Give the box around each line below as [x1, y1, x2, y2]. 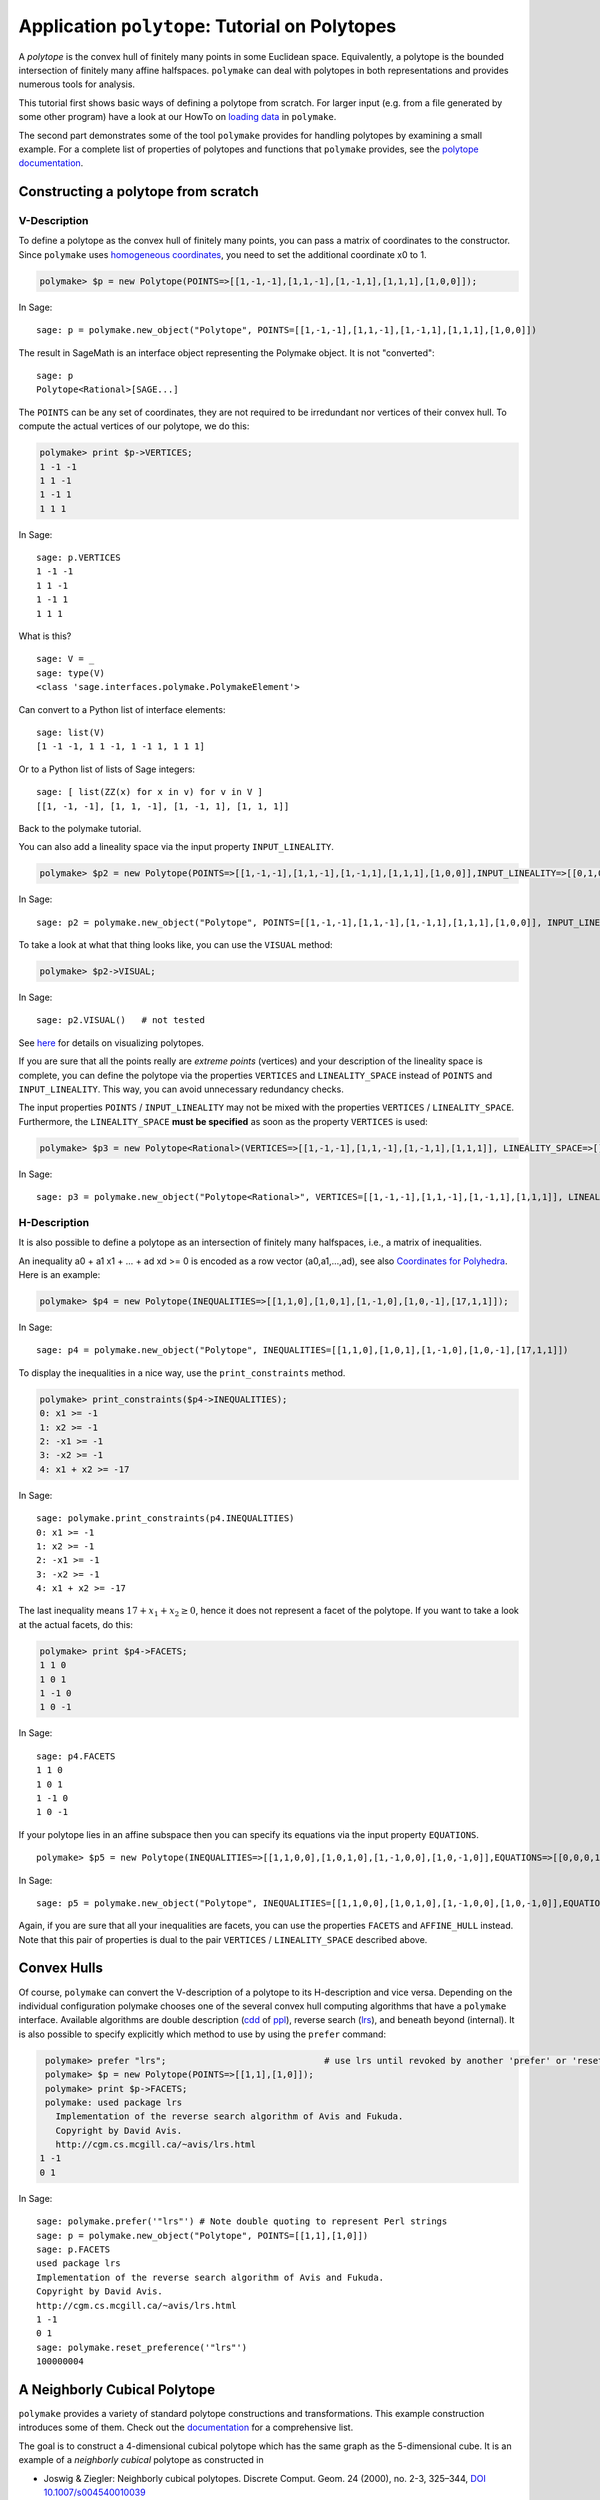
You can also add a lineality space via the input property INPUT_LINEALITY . [18, 841, 335, 853]
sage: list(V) [36, 726, 105, 738]
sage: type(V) [36, 667, 105, 679]
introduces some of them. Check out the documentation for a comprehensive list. [18, 2421, 354, 2434]
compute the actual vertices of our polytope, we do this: [18, 420, 250, 432]
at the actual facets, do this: [18, 1618, 134, 1630]
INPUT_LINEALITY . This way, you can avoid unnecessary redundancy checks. [18, 1083, 344, 1095]
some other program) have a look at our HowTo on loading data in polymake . [18, 111, 337, 123]
